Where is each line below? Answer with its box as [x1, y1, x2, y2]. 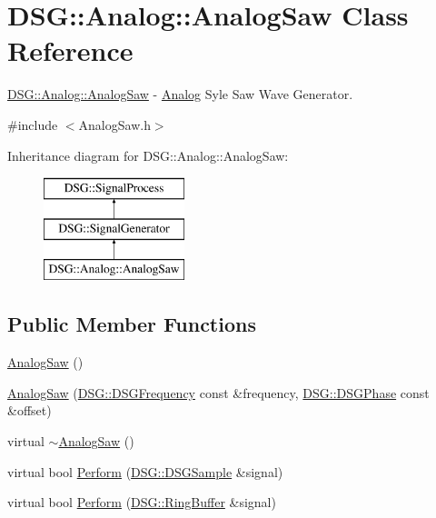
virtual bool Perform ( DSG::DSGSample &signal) [7, 462, 283, 481]
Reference [7, 32, 134, 69]
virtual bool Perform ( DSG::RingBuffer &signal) [7, 493, 276, 512]
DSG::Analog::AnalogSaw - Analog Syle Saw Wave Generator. [7, 85, 353, 104]
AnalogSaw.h [78, 115, 151, 134]
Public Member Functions [7, 310, 256, 338]
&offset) [7, 401, 52, 420]
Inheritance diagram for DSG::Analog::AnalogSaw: [7, 145, 289, 164]
